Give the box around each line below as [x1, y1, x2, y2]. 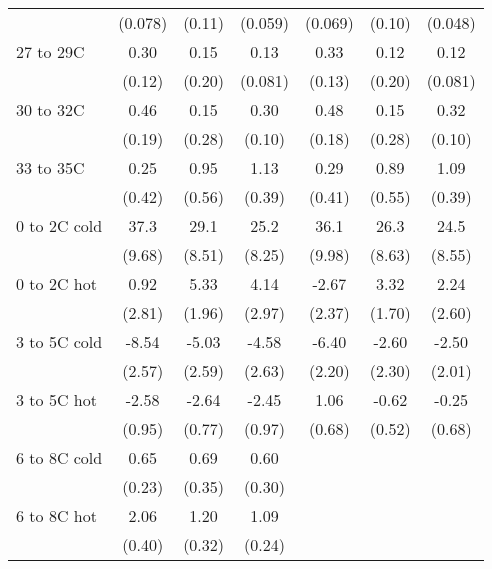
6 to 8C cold [16, 446, 103, 469]
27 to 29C [16, 40, 85, 63]
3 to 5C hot [16, 388, 97, 411]
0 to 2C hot [16, 272, 97, 295]
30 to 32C [16, 98, 85, 121]
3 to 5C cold [16, 330, 103, 353]
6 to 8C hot [16, 504, 97, 527]
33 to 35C [16, 156, 85, 179]
